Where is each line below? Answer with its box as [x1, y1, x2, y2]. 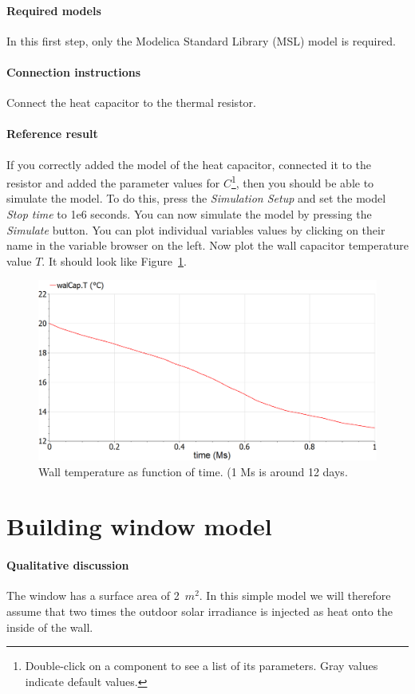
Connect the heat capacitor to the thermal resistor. [6, 94, 256, 111]
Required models [6, 2, 101, 18]
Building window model [6, 510, 272, 542]
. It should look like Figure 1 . [41, 252, 187, 269]
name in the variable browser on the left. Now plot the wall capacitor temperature [6, 237, 409, 254]
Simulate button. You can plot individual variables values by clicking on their [6, 221, 385, 238]
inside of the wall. [6, 618, 93, 635]
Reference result [6, 125, 98, 142]
